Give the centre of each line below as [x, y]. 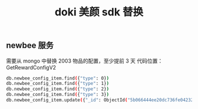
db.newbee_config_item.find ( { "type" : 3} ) [58, 95]
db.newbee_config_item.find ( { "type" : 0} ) [58, 78]
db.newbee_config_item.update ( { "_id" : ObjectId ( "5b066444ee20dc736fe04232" [101, 100]
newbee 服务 [30, 46]
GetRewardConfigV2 [31, 67]
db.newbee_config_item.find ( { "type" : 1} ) [58, 84]
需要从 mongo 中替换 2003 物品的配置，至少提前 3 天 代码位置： [85, 61]
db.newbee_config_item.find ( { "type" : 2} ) [58, 89]
